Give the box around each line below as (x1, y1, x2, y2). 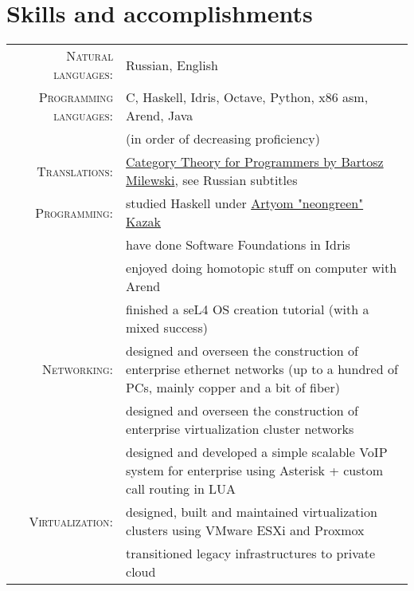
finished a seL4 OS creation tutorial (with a (126, 300, 369, 319)
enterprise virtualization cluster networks (126, 420, 354, 439)
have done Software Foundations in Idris (126, 235, 350, 254)
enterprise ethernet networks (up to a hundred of (126, 360, 398, 379)
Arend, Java (126, 106, 193, 125)
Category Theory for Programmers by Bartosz (126, 152, 384, 171)
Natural (66, 46, 114, 65)
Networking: (42, 360, 114, 379)
